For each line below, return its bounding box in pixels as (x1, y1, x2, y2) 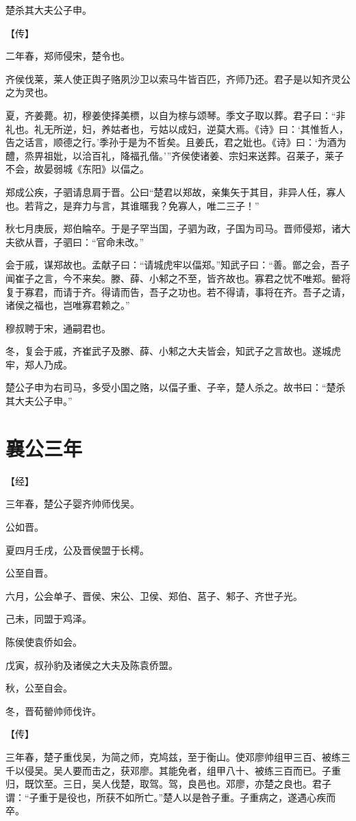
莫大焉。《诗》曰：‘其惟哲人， (216, 121, 348, 136)
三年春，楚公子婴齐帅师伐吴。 (5, 496, 140, 511)
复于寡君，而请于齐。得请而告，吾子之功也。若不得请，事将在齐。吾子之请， (5, 284, 351, 299)
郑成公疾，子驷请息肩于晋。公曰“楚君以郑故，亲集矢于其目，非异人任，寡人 (5, 184, 346, 199)
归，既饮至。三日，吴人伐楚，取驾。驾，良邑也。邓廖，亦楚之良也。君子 (5, 776, 331, 791)
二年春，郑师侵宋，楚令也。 (5, 49, 130, 63)
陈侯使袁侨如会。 (5, 634, 82, 648)
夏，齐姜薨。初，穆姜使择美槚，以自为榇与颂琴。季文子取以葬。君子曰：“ (5, 108, 336, 122)
